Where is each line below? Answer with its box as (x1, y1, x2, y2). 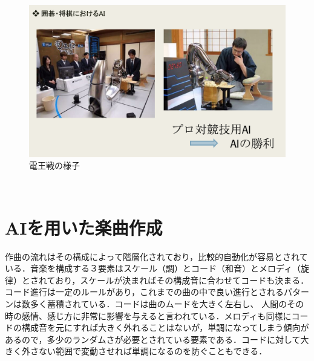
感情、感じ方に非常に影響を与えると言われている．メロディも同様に (21, 309, 292, 322)
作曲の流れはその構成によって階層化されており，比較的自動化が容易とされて (5, 250, 308, 262)
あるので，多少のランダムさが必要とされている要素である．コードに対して (5, 333, 301, 345)
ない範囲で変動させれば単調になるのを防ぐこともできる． (38, 345, 267, 357)
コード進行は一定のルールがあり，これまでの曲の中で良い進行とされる (5, 285, 284, 298)
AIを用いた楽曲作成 (5, 215, 163, 239)
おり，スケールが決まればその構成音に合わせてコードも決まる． (55, 273, 309, 286)
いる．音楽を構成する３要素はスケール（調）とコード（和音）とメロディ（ (5, 262, 301, 275)
